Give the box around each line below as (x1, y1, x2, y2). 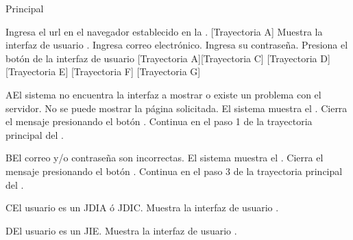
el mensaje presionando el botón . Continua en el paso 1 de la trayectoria (5, 114, 313, 129)
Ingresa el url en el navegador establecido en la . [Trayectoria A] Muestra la (5, 24, 323, 38)
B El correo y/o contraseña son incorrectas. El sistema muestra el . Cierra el (5, 150, 324, 165)
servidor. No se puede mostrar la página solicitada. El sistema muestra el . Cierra (5, 101, 348, 115)
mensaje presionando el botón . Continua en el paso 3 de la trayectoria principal (5, 163, 343, 178)
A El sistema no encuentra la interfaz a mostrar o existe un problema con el (5, 87, 321, 101)
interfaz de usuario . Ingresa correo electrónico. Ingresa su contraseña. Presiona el (5, 38, 348, 52)
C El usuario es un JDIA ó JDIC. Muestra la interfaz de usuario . (5, 200, 279, 215)
